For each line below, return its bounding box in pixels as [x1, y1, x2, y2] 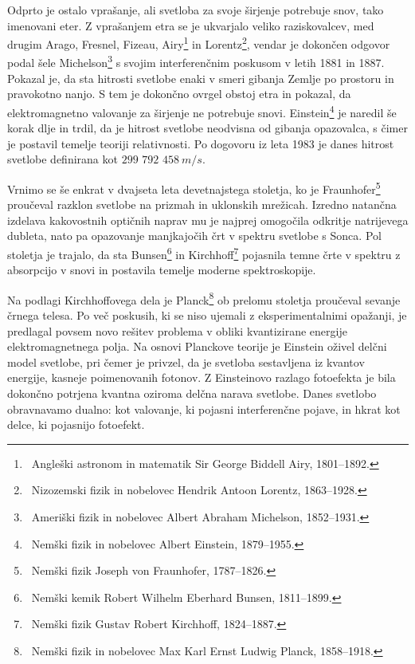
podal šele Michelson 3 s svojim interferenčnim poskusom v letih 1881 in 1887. [7, 52, 385, 71]
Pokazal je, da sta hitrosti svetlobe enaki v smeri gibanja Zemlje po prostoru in [7, 69, 394, 86]
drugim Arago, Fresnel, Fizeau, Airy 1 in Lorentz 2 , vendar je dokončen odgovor [7, 33, 390, 52]
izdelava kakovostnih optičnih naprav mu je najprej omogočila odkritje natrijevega [7, 211, 409, 228]
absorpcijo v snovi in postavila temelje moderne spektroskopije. [7, 261, 316, 278]
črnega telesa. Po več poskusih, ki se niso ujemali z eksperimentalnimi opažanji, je [7, 307, 407, 324]
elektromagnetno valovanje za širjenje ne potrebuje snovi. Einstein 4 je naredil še [7, 101, 397, 120]
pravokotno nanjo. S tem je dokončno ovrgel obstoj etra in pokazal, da [7, 85, 351, 102]
